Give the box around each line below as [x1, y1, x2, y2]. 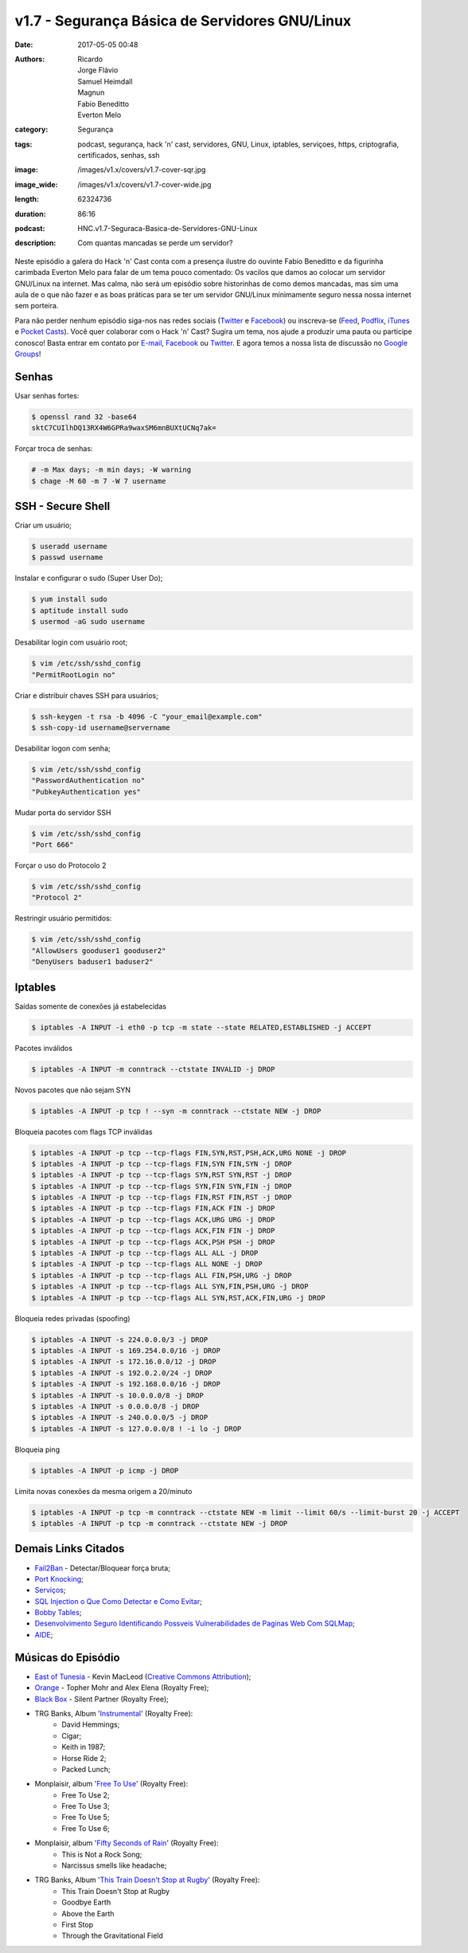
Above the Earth [61, 1908, 115, 1918]
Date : [14, 40, 33, 49]
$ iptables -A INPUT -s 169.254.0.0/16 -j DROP [31, 1346, 220, 1355]
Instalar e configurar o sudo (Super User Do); [14, 574, 163, 583]
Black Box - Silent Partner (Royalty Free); [34, 1694, 169, 1704]
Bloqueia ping [14, 1445, 60, 1454]
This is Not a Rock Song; [61, 1849, 142, 1859]
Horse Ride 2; [61, 1753, 107, 1763]
